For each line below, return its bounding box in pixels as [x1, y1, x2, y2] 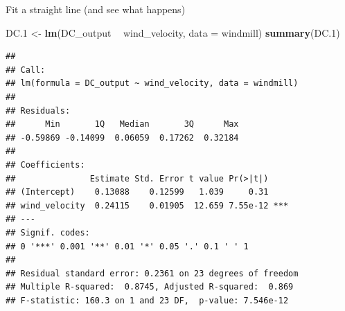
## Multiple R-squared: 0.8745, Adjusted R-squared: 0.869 [6, 282, 294, 292]
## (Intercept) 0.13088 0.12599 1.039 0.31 [6, 187, 269, 197]
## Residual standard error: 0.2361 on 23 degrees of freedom [6, 268, 299, 278]
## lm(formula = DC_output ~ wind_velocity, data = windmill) [6, 78, 299, 89]
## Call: [6, 64, 46, 75]
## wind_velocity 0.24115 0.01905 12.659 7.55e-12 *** [6, 200, 289, 211]
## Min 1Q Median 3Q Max [6, 119, 239, 130]
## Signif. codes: [6, 227, 90, 238]
